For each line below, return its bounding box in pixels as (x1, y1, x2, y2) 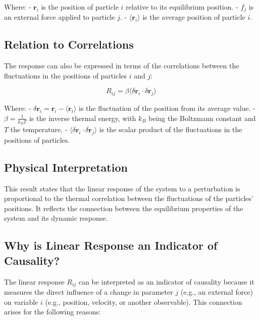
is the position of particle (41, 2, 119, 12)
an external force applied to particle (4, 12, 115, 22)
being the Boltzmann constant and (148, 112, 256, 123)
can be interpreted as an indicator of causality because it (78, 276, 254, 287)
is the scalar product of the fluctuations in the (99, 124, 242, 135)
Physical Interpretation (4, 159, 128, 175)
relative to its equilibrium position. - (126, 2, 238, 12)
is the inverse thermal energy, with (29, 112, 136, 123)
